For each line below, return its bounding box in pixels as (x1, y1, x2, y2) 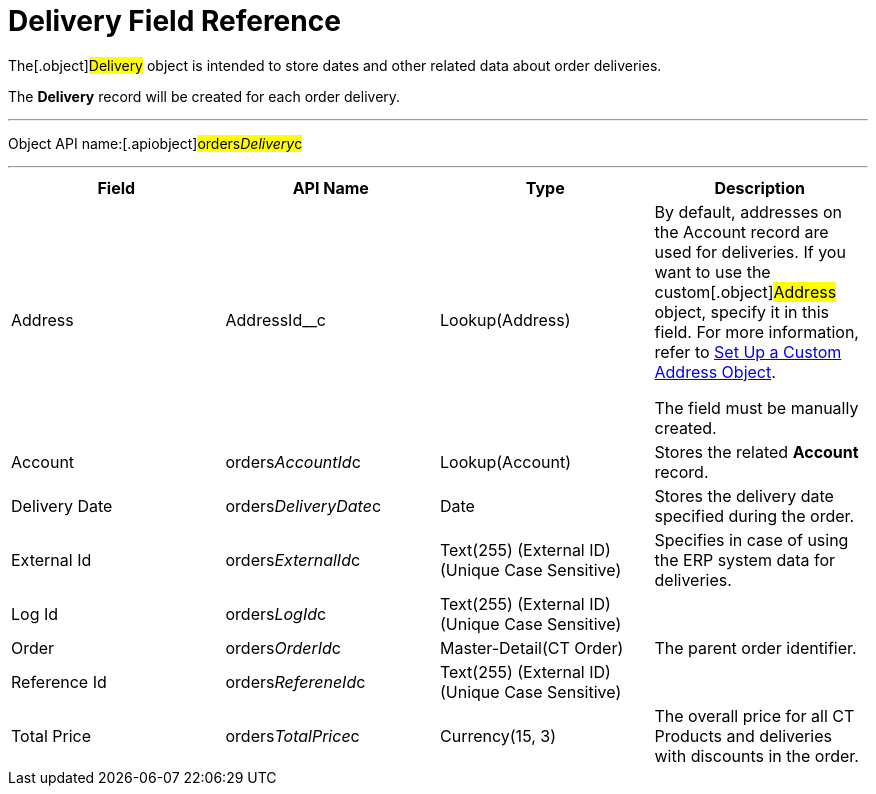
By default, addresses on (654, 201, 843, 222)
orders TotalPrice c (225, 725, 360, 746)
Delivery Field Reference (8, 4, 341, 38)
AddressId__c (225, 309, 326, 330)
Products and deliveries (654, 725, 832, 746)
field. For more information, (654, 321, 859, 342)
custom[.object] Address (654, 281, 837, 302)
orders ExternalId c (225, 549, 361, 570)
